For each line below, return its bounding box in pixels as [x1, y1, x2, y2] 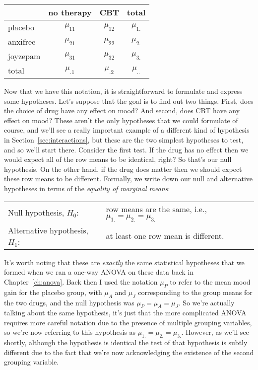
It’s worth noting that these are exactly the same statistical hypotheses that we [4, 257, 245, 267]
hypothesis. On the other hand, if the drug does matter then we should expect [4, 163, 242, 174]
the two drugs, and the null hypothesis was [4, 297, 134, 307]
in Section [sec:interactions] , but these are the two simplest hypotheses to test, [4, 134, 244, 145]
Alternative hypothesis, [8, 224, 89, 236]
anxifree [8, 36, 36, 47]
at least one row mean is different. [106, 230, 224, 242]
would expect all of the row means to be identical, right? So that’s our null [4, 154, 232, 164]
